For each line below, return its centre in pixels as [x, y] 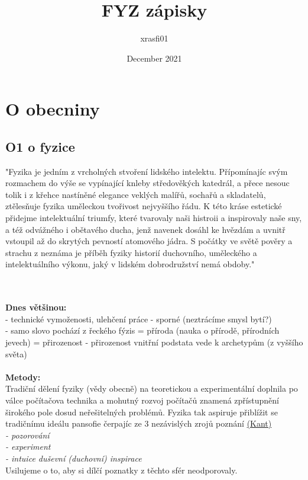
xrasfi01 [154, 38]
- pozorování [27, 435]
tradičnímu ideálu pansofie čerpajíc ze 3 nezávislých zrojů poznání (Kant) [139, 423]
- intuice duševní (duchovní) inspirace [74, 458]
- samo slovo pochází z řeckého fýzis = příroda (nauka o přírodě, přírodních [142, 330]
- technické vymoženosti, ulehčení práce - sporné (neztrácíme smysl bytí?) [139, 319]
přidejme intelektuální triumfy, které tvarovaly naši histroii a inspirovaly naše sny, [154, 218]
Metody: [23, 377]
